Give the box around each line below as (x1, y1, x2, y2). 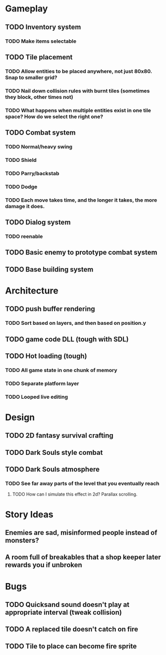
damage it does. (5, 203, 45, 210)
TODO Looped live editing (5, 393, 68, 400)
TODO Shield (5, 156, 37, 163)
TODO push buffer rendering (5, 305, 95, 313)
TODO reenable (5, 233, 43, 240)
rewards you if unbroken (5, 561, 83, 569)
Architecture (5, 285, 58, 296)
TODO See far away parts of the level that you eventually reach (5, 480, 160, 487)
